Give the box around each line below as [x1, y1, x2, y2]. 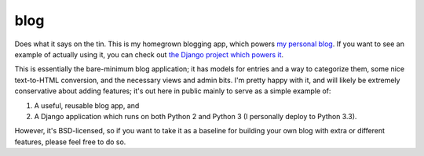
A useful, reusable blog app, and [34, 100, 140, 110]
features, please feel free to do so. [14, 137, 126, 147]
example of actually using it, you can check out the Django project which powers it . [14, 49, 284, 59]
